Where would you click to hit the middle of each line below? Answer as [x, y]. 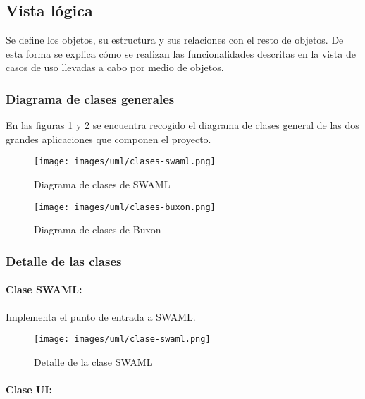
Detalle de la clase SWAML [93, 361]
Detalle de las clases [64, 260]
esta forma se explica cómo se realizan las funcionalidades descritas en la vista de [181, 53]
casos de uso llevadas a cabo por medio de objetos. [115, 67]
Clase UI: [29, 389]
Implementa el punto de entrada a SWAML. [101, 316]
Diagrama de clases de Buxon [98, 229]
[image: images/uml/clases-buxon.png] [125, 207]
